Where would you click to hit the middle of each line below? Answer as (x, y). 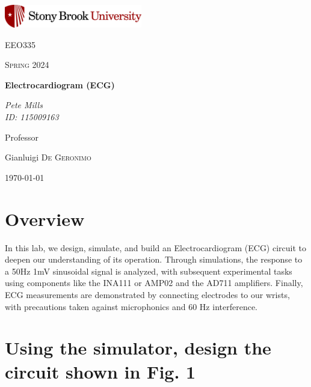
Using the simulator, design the (138, 348)
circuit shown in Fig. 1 (100, 371)
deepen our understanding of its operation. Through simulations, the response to (154, 259)
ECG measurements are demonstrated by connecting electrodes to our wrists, (147, 294)
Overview (45, 218)
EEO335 (20, 44)
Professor (22, 137)
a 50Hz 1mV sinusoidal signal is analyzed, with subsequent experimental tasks (149, 271)
